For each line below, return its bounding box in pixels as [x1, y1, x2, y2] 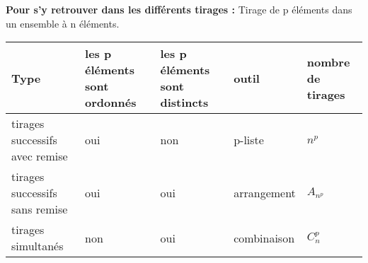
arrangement [234, 185, 296, 201]
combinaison [234, 229, 295, 246]
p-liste [234, 131, 264, 148]
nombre [306, 53, 350, 70]
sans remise [11, 201, 68, 218]
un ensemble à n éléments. [6, 16, 120, 30]
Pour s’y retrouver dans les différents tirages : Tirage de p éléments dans [6, 2, 352, 16]
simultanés [11, 238, 64, 255]
